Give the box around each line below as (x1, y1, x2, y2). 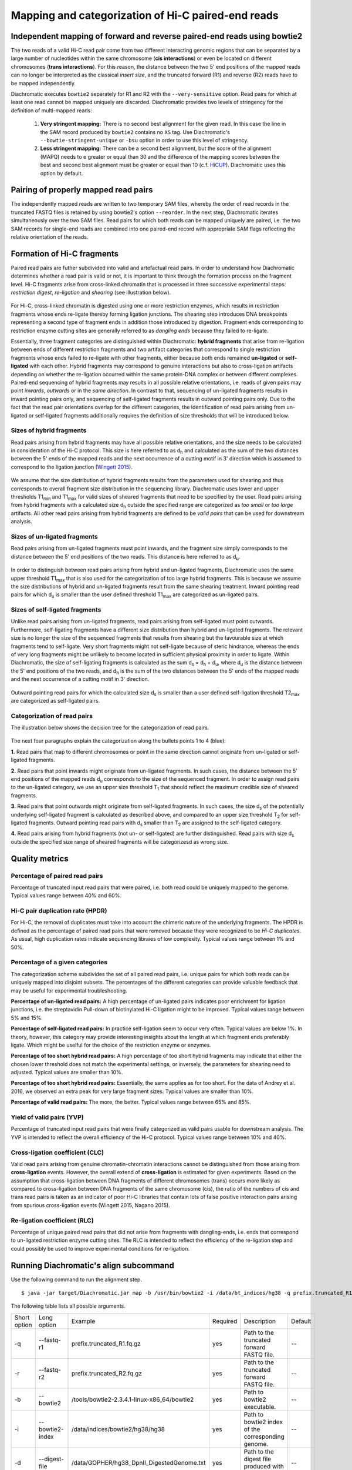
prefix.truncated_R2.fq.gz (71, 1369, 142, 1377)
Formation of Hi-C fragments (11, 249, 119, 259)
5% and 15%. (11, 1014, 43, 1021)
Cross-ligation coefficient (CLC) (11, 1148, 104, 1157)
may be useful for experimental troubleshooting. (11, 987, 127, 994)
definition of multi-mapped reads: (11, 106, 92, 114)
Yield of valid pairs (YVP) (11, 1113, 84, 1121)
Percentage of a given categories (11, 958, 108, 967)
